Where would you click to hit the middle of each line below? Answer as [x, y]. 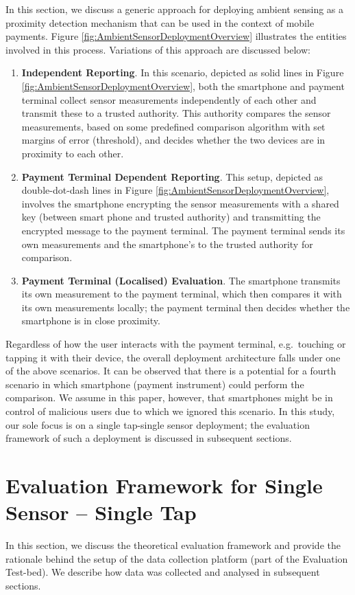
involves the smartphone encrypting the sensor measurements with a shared [180, 203]
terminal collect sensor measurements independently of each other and [169, 99]
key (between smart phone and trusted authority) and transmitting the [171, 217]
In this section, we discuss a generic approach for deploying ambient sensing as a [175, 9]
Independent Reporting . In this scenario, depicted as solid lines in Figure [183, 72]
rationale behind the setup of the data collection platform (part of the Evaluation [177, 558]
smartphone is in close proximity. [91, 321]
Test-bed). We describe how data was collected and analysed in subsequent [163, 572]
